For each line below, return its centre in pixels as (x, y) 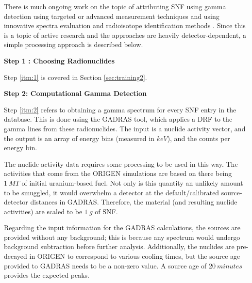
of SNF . (106, 211)
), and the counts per (199, 138)
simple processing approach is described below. (74, 44)
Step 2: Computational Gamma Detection (75, 93)
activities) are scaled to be (43, 211)
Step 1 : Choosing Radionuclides (59, 60)
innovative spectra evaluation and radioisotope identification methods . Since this (125, 25)
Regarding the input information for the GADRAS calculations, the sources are (122, 228)
